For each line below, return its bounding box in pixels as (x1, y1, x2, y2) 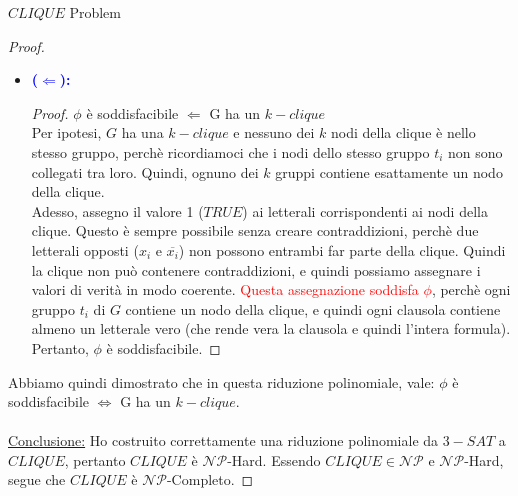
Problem (69, 2, 121, 22)
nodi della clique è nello (330, 122, 476, 143)
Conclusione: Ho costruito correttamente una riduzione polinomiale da (8, 430, 439, 451)
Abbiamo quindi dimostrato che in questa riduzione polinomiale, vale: (8, 371, 435, 392)
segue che (8, 469, 66, 490)
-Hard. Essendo (227, 449, 321, 470)
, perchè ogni (431, 279, 511, 300)
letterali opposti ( (31, 239, 139, 260)
